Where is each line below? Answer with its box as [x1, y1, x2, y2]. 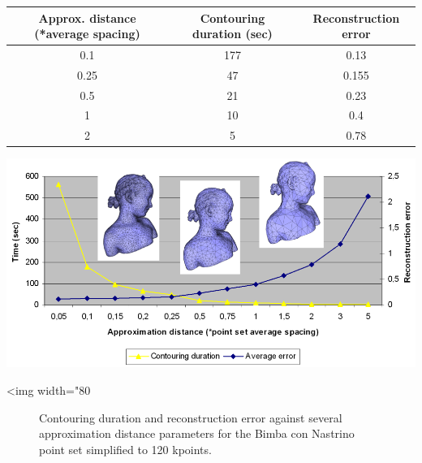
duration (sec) [192, 25, 273, 42]
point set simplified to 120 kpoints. [39, 440, 212, 457]
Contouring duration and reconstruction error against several [39, 409, 342, 426]
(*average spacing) [34, 25, 140, 42]
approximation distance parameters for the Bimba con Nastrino [39, 425, 355, 442]
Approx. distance [38, 9, 136, 26]
